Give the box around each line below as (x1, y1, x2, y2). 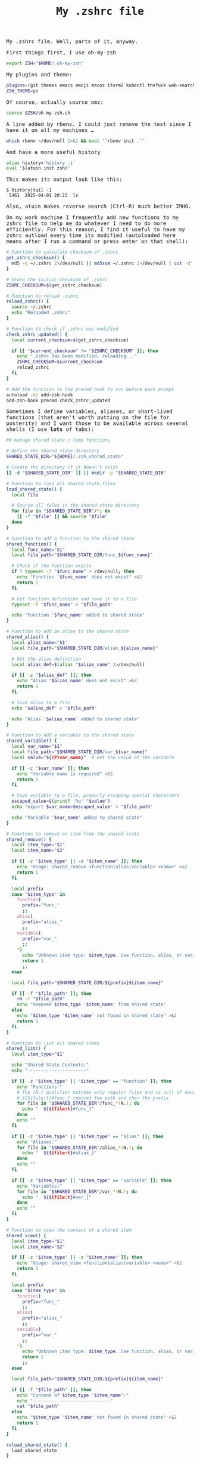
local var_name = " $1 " (11, 744, 62, 750)
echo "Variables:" (17, 1183, 62, 1189)
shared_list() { (6, 1046, 46, 1052)
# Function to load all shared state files (6, 480, 116, 486)
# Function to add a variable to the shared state (6, 732, 135, 738)
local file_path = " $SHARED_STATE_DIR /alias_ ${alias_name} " (11, 645, 159, 651)
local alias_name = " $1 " (11, 639, 68, 646)
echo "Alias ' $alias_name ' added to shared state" (11, 716, 140, 722)
